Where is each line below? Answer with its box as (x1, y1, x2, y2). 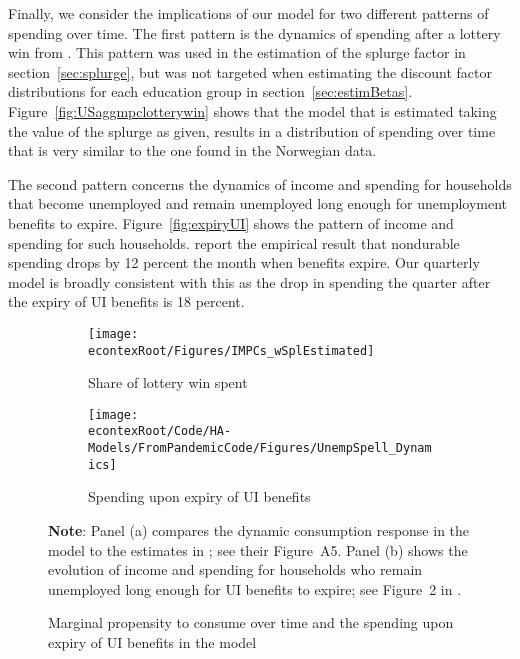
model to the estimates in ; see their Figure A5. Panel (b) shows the (48, 539, 468, 560)
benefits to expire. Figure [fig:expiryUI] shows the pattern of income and (8, 212, 454, 233)
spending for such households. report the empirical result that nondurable (8, 232, 460, 253)
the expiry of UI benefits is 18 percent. (8, 291, 245, 312)
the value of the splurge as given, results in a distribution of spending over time (8, 120, 496, 141)
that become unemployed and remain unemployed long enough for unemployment (8, 193, 508, 214)
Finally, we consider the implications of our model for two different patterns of (8, 3, 489, 23)
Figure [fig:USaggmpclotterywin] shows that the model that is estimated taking (8, 100, 497, 121)
